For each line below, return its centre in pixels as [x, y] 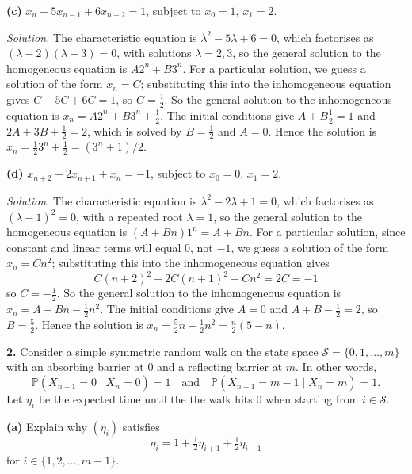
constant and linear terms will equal [94, 247]
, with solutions [154, 53]
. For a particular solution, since [328, 232]
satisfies [141, 426]
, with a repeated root [130, 216]
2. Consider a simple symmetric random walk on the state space [162, 351]
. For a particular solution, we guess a [274, 68]
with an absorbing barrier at [75, 367]
